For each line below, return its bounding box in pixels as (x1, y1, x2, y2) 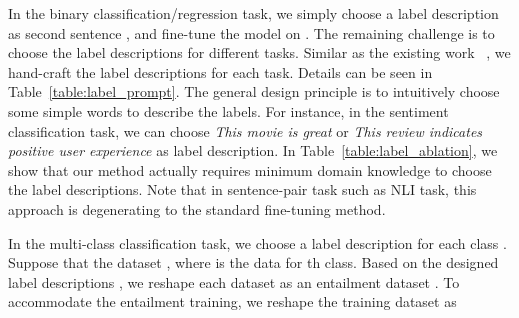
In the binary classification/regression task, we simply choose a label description (8, 3, 499, 23)
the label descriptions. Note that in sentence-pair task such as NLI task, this (8, 179, 477, 200)
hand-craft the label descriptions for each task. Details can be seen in (8, 61, 433, 82)
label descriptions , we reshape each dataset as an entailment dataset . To (8, 271, 460, 292)
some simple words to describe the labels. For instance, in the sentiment (8, 100, 449, 121)
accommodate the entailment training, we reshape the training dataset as (8, 291, 457, 312)
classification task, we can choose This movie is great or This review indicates (8, 120, 483, 141)
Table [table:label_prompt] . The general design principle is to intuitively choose (8, 81, 500, 102)
